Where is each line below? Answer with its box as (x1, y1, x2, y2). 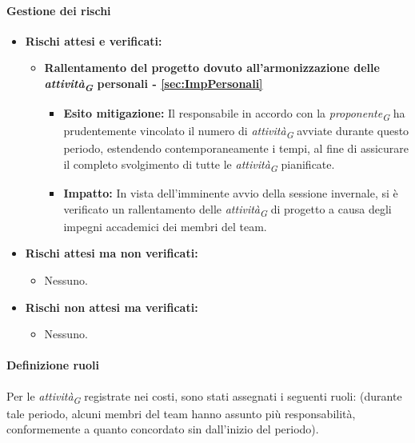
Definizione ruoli (6, 357, 100, 373)
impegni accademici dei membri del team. (63, 218, 267, 234)
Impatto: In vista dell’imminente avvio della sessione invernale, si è (63, 185, 398, 202)
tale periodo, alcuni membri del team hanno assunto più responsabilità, (6, 405, 356, 421)
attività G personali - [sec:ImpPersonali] (44, 74, 263, 94)
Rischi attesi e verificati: (25, 32, 162, 49)
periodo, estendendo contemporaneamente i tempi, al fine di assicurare (63, 140, 409, 157)
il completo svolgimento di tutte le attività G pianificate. (63, 155, 335, 174)
